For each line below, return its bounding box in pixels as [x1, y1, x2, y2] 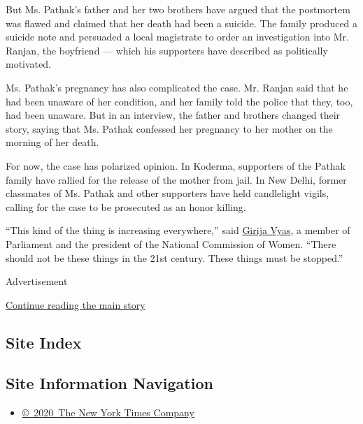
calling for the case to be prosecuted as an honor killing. [6, 199, 246, 214]
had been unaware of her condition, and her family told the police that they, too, [6, 94, 353, 108]
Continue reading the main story [6, 297, 145, 312]
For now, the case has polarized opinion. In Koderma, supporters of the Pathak [6, 158, 346, 173]
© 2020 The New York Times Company [22, 405, 194, 420]
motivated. [6, 57, 51, 71]
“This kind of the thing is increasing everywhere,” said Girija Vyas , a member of [6, 223, 350, 237]
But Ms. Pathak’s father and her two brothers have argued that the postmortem [6, 2, 350, 16]
